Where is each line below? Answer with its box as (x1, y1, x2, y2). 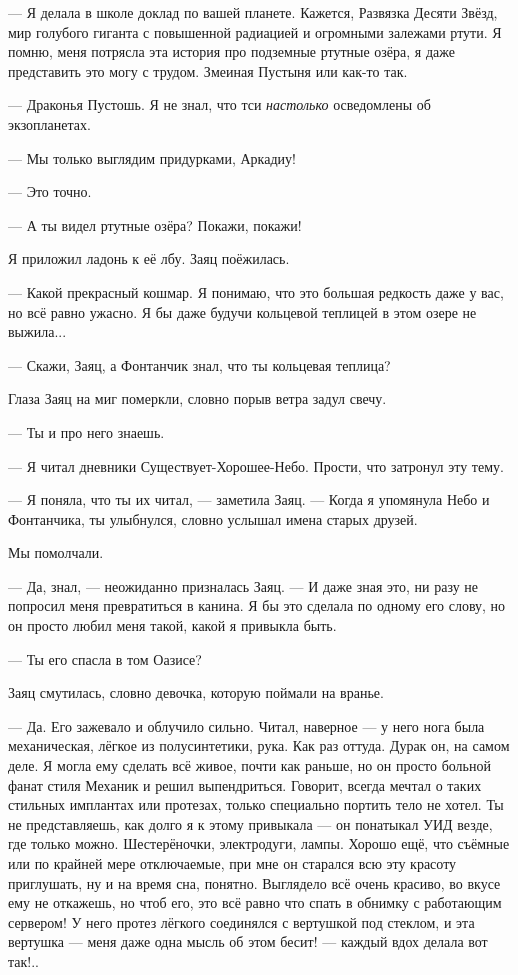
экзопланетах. (8, 113, 91, 134)
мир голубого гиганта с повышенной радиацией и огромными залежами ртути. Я (8, 21, 502, 42)
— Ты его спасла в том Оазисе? (8, 648, 202, 669)
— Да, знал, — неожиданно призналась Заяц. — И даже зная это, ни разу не (8, 575, 478, 596)
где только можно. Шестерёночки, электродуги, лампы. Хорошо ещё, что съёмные (8, 833, 510, 854)
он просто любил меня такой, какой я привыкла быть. (8, 615, 337, 636)
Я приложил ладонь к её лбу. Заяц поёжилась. (8, 248, 290, 269)
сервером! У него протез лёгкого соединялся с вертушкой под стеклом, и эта (8, 911, 475, 932)
